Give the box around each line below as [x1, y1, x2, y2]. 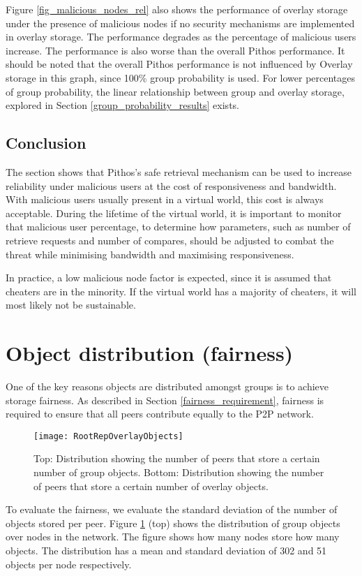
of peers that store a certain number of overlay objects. [33, 478, 269, 493]
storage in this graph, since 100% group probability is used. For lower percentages [6, 70, 356, 84]
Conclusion [6, 132, 86, 154]
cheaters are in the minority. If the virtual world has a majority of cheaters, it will [6, 283, 356, 298]
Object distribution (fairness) [6, 339, 294, 367]
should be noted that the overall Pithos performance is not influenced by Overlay [6, 57, 353, 71]
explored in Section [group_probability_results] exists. [6, 98, 239, 112]
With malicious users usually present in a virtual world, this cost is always [6, 192, 324, 207]
